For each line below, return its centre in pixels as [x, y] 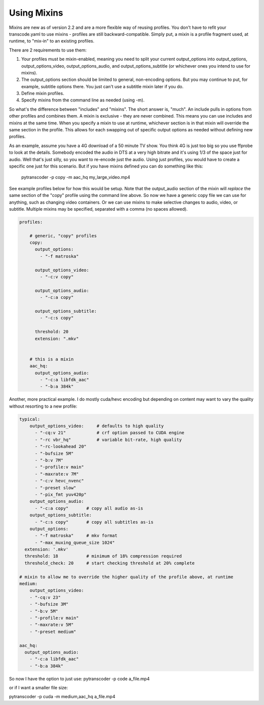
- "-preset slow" [56, 488]
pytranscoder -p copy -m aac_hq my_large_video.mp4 [76, 177]
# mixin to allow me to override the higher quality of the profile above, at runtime [126, 577]
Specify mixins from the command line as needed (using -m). [83, 100]
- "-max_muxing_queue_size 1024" [75, 542]
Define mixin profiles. [43, 94]
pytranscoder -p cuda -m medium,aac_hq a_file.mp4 [62, 697]
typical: [30, 419]
